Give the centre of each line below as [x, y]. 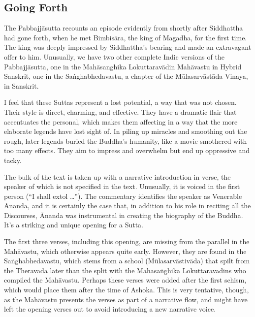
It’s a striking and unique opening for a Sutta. [74, 225]
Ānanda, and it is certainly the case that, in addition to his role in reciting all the [127, 206]
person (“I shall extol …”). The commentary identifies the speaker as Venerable [123, 196]
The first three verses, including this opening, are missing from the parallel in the [127, 241]
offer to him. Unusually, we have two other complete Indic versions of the [114, 56]
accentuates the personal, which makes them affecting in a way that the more [121, 121]
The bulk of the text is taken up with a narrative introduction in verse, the [117, 176]
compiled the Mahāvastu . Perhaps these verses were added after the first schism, [125, 280]
